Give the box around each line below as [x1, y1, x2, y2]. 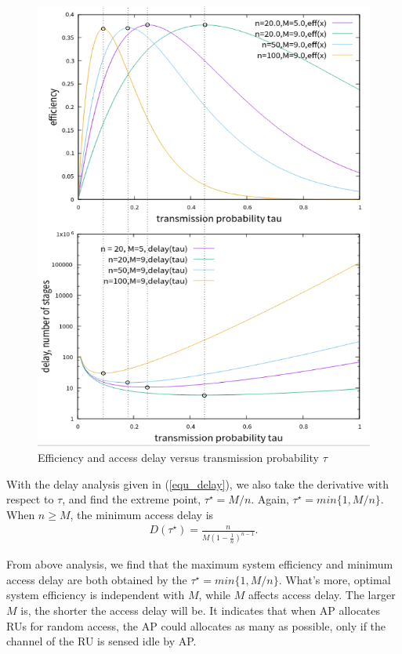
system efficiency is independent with [6, 587, 185, 603]
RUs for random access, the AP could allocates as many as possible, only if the [6, 617, 386, 634]
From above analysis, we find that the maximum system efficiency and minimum [6, 556, 393, 572]
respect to [6, 491, 54, 507]
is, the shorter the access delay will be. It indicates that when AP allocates [20, 602, 381, 619]
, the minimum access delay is [70, 506, 214, 522]
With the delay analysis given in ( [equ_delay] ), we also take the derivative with [6, 475, 389, 492]
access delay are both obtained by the [6, 571, 187, 587]
